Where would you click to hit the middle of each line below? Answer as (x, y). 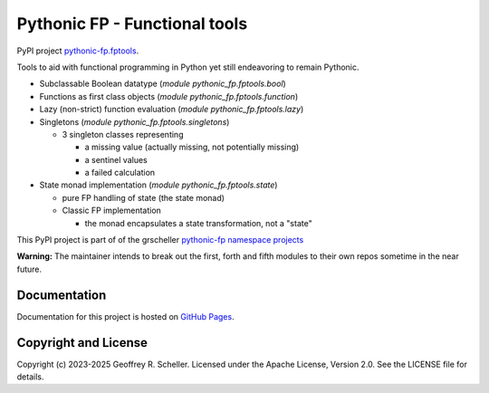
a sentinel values (116, 159)
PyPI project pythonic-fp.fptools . (78, 51)
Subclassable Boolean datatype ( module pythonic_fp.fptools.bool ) (163, 84)
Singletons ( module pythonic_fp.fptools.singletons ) (134, 121)
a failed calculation (120, 173)
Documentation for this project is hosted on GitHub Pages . (125, 316)
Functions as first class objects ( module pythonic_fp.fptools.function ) (169, 96)
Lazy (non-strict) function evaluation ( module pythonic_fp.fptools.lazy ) (172, 110)
